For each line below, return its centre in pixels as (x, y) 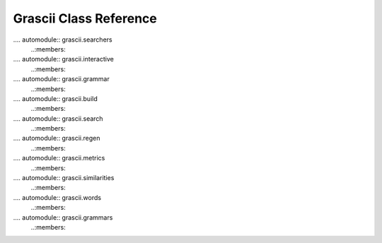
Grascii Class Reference (85, 18)
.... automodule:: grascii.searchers (63, 40)
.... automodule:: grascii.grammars (63, 217)
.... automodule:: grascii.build (56, 98)
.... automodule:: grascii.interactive (64, 59)
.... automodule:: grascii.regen (57, 138)
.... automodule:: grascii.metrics (59, 158)
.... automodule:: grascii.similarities (64, 178)
